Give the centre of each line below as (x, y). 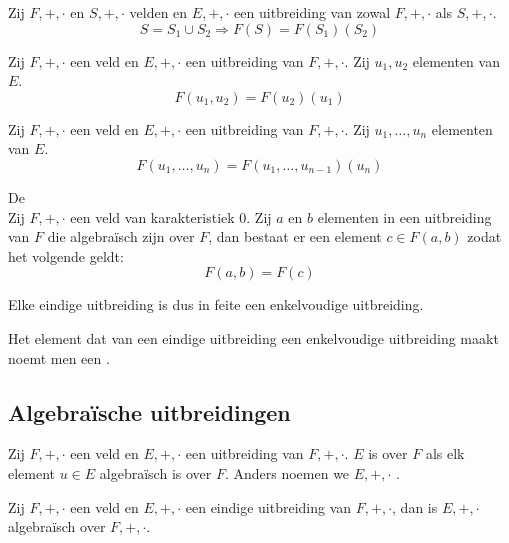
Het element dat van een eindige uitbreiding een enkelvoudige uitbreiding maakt (253, 337)
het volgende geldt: (66, 255)
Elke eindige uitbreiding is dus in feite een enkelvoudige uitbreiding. (216, 304)
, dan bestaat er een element (295, 236)
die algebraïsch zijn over (121, 236)
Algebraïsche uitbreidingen (149, 411)
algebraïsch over (57, 526)
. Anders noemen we (287, 472)
